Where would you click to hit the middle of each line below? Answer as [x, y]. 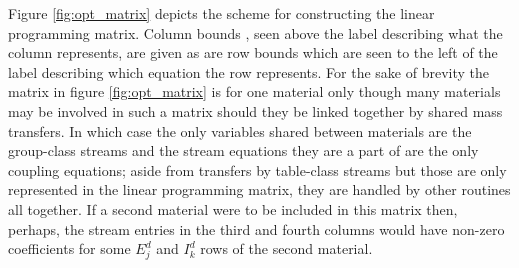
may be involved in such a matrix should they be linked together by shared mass [255, 110]
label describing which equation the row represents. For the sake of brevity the [249, 71]
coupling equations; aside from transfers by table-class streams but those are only [257, 169]
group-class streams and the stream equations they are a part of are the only [243, 150]
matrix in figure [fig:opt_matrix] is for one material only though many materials [254, 91]
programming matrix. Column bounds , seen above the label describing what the [255, 32]
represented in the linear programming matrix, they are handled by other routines [259, 189]
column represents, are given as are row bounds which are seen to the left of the [253, 52]
